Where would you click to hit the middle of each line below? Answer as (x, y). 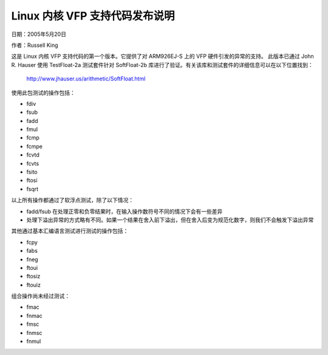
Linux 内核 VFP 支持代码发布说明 (93, 16)
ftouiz (33, 285)
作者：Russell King (35, 45)
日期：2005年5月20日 (39, 34)
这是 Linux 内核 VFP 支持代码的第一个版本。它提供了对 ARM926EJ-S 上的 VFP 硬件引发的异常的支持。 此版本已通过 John (162, 56)
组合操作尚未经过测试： (40, 296)
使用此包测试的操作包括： (43, 93)
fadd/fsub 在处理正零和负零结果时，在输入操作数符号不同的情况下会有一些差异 (125, 211)
